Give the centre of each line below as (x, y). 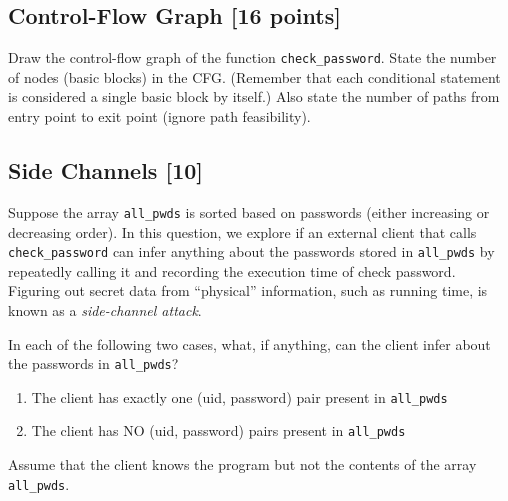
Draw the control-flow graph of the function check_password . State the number (252, 57)
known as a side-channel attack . (105, 309)
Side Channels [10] (105, 170)
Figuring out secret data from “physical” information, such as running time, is (248, 290)
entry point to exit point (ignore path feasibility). (159, 116)
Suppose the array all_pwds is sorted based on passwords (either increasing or (249, 211)
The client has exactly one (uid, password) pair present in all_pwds (239, 396)
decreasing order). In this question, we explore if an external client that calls (242, 231)
